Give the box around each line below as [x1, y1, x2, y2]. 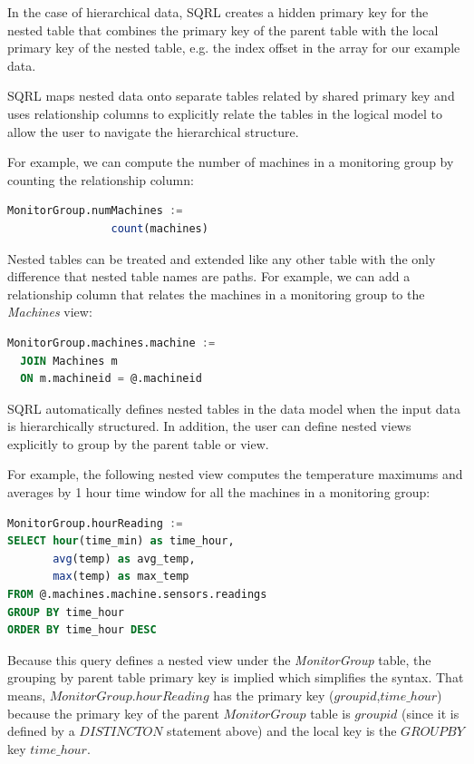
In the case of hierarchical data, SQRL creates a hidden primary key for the [7, 3, 429, 21]
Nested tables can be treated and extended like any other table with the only [7, 249, 436, 268]
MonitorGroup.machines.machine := [7, 336, 216, 349]
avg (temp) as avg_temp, [53, 552, 196, 565]
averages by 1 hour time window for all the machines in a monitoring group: [7, 483, 430, 502]
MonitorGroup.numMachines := [7, 204, 183, 218]
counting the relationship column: [7, 170, 194, 189]
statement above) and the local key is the [167, 721, 397, 740]
